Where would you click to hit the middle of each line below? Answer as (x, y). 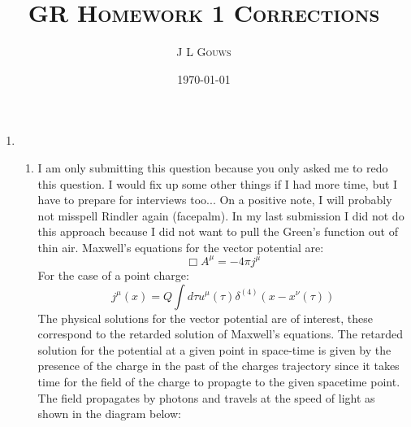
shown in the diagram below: (109, 414)
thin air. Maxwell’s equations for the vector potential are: (181, 247)
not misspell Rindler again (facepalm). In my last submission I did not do (221, 215)
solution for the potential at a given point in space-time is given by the (214, 349)
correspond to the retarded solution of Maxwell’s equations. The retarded (220, 334)
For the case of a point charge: (113, 274)
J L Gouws (204, 52)
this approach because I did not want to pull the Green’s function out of (218, 231)
